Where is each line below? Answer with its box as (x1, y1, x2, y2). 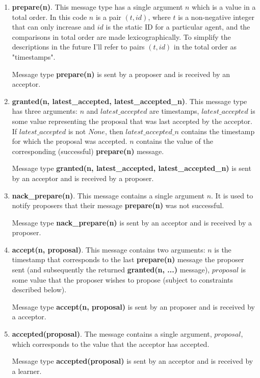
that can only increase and (12, 21, 95, 32)
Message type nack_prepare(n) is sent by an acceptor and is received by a (12, 217, 252, 228)
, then (105, 125, 123, 136)
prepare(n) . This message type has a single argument (12, 2, 183, 12)
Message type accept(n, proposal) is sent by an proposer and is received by (12, 301, 255, 312)
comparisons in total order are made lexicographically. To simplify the (12, 31, 231, 42)
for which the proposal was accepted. (12, 136, 127, 146)
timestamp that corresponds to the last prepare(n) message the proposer (12, 254, 244, 265)
